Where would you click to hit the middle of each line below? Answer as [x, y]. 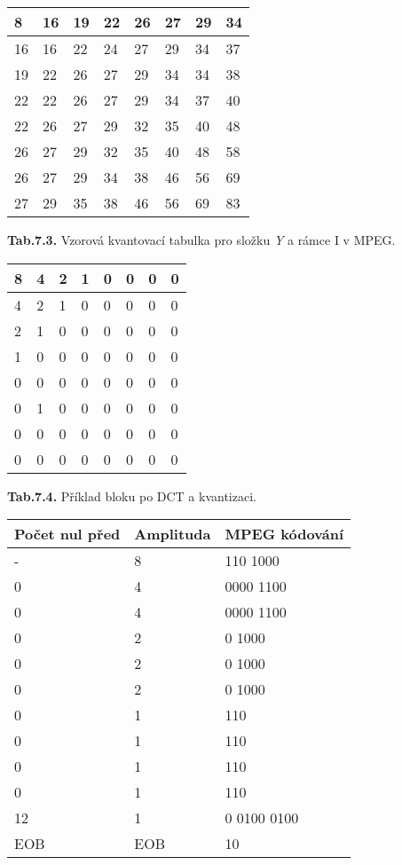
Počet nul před [67, 534]
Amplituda [173, 534]
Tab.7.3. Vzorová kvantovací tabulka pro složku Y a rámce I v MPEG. [201, 240]
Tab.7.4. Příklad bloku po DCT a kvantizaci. [132, 495]
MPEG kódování [284, 534]
